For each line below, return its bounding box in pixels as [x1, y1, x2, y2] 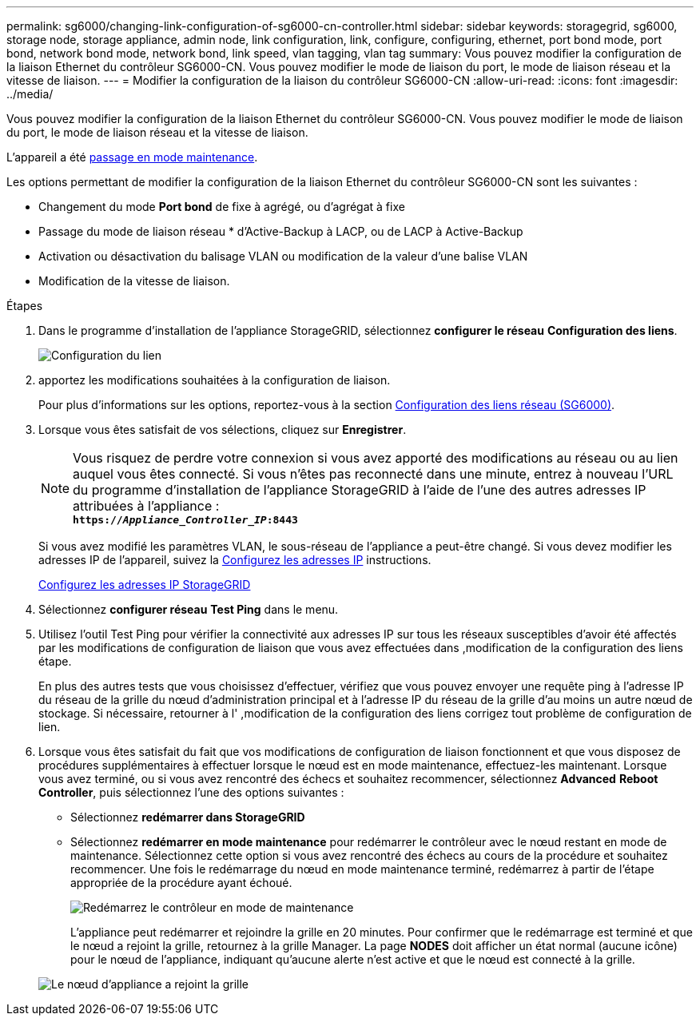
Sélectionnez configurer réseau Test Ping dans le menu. [38, 602, 339, 616]
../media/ [6, 87, 54, 101]
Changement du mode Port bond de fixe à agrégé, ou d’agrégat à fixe [38, 200, 405, 213]
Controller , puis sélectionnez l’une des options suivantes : [38, 785, 344, 799]
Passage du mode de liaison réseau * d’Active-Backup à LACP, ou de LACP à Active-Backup [38, 225, 523, 238]
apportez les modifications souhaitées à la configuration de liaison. [38, 373, 391, 387]
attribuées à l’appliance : [73, 498, 220, 514]
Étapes [6, 299, 43, 312]
